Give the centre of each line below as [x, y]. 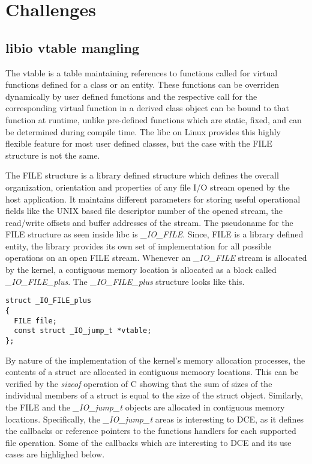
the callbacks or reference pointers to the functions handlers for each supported [151, 431]
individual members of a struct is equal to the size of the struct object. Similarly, [154, 395]
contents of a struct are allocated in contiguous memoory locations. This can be [152, 372]
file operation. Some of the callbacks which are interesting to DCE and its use [148, 442]
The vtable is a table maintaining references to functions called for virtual [142, 72]
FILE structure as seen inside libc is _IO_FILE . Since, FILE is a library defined [154, 234]
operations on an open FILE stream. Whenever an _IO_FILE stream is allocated [156, 258]
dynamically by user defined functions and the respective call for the [131, 96]
